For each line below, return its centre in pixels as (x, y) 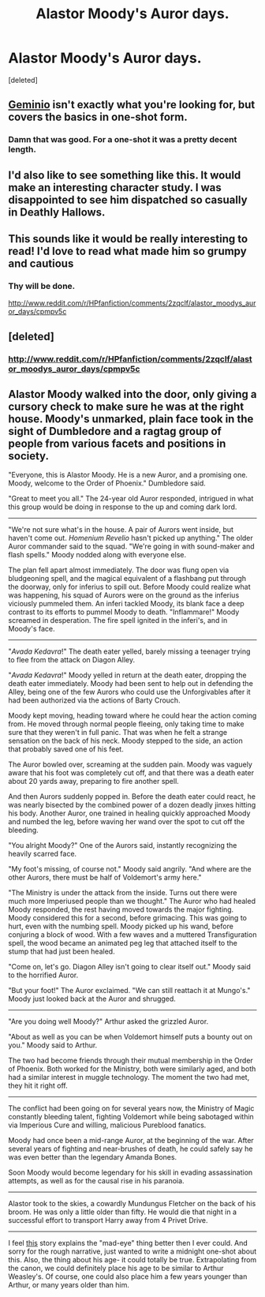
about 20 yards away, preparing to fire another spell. (93, 782)
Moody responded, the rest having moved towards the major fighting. (121, 909)
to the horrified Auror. (43, 975)
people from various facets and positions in (117, 444)
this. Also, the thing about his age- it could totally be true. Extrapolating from (132, 1260)
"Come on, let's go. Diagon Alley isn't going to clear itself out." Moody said (129, 967)
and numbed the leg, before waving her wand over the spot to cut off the (127, 822)
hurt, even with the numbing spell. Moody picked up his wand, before (121, 926)
